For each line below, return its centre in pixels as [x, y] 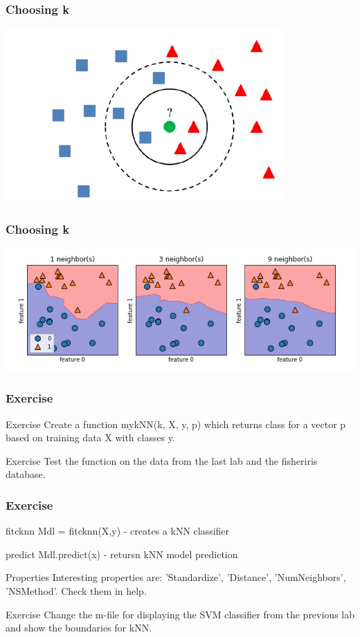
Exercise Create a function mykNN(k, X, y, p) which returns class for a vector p [176, 424]
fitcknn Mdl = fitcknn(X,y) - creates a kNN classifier [118, 531]
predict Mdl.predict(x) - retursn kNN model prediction [122, 554]
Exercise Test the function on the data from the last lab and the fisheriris [162, 460]
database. [26, 474]
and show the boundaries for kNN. [79, 628]
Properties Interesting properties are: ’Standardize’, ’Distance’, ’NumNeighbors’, [176, 577]
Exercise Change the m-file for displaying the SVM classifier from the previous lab [180, 614]
